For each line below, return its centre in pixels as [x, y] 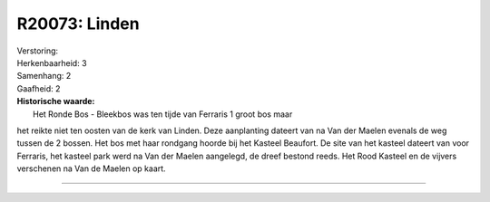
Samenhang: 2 [44, 76]
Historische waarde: [56, 101]
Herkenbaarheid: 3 [52, 63]
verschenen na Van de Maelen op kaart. [92, 168]
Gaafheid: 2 [39, 88]
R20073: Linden [78, 24]
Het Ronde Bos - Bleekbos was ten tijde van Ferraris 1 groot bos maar [163, 114]
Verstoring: [38, 51]
